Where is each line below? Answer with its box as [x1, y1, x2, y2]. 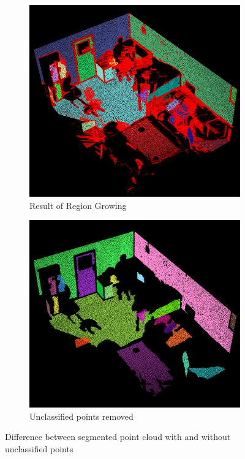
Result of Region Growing [29, 199, 127, 211]
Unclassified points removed [29, 409, 134, 422]
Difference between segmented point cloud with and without [5, 430, 231, 443]
